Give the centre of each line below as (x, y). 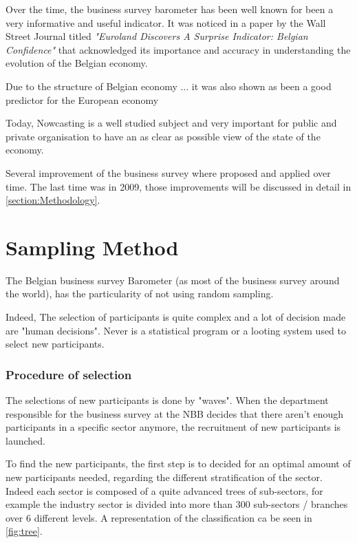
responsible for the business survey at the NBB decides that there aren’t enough (175, 413)
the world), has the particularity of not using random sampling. (140, 294)
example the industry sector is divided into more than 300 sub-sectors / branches (177, 504)
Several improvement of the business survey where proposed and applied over (168, 172)
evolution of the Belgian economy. (77, 63)
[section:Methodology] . (53, 200)
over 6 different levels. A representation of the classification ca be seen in (159, 517)
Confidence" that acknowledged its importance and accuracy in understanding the (178, 49)
